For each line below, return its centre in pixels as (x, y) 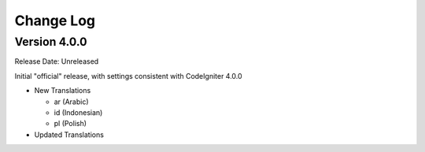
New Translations (63, 91)
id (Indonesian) (78, 112)
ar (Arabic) (72, 102)
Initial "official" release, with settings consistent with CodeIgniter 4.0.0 (129, 76)
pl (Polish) (70, 124)
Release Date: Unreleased (57, 61)
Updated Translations (69, 135)
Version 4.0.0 (51, 42)
